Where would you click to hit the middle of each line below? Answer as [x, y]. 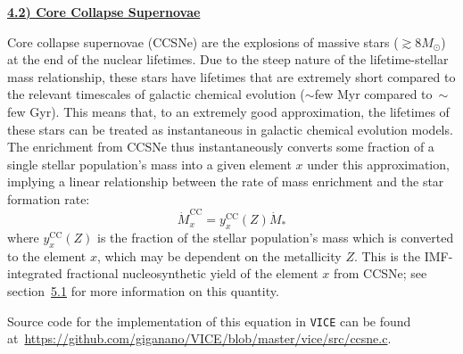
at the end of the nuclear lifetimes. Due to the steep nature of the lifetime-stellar [228, 59]
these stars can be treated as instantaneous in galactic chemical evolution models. [230, 129]
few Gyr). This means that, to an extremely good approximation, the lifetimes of [228, 111]
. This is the [387, 255]
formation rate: [49, 198]
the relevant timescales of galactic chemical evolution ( [156, 94]
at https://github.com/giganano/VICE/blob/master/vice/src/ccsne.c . [199, 338]
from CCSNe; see [380, 273]
